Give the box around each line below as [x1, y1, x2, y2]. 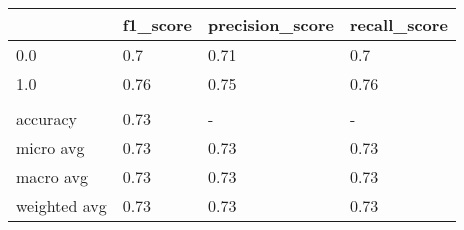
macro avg [16, 165, 89, 188]
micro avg [16, 136, 85, 159]
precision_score [208, 13, 334, 36]
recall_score [349, 13, 448, 36]
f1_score [122, 13, 193, 36]
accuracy [16, 107, 77, 130]
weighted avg [16, 194, 107, 217]
